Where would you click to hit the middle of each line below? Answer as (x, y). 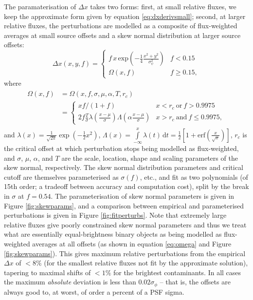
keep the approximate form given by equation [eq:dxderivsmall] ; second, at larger (125, 16)
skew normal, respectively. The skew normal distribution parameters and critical (124, 167)
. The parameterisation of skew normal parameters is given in (143, 196)
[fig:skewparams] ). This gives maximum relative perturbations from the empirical (125, 253)
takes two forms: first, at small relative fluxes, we (163, 6)
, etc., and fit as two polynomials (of (194, 177)
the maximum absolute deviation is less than (70, 282)
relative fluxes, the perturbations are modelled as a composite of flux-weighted (121, 26)
